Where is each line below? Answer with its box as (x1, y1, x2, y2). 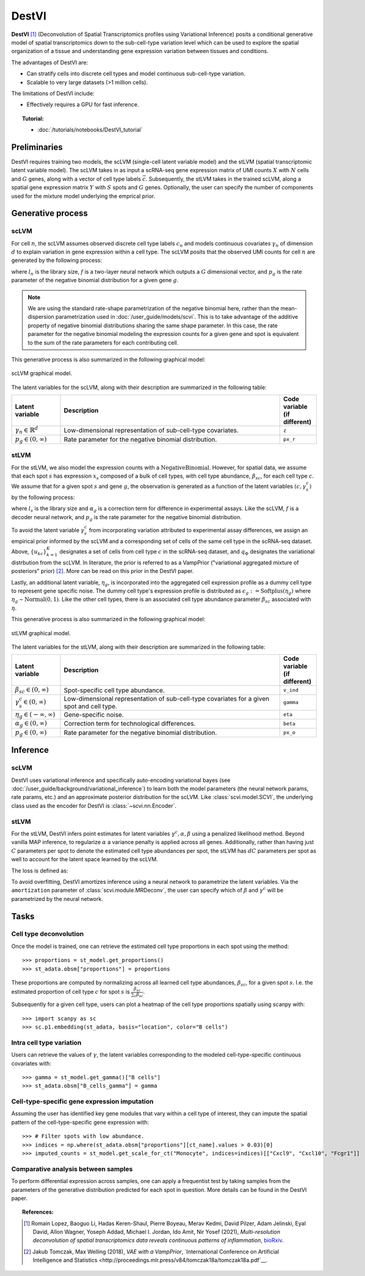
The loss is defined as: (11, 867, 68, 874)
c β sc (134, 991, 143, 999)
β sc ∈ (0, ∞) (15, 686, 49, 695)
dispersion (27, 313, 54, 321)
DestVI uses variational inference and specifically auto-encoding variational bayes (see (11, 776, 231, 784)
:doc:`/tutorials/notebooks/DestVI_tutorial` (37, 126, 143, 134)
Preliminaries (11, 142, 63, 152)
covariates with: (11, 1060, 52, 1067)
